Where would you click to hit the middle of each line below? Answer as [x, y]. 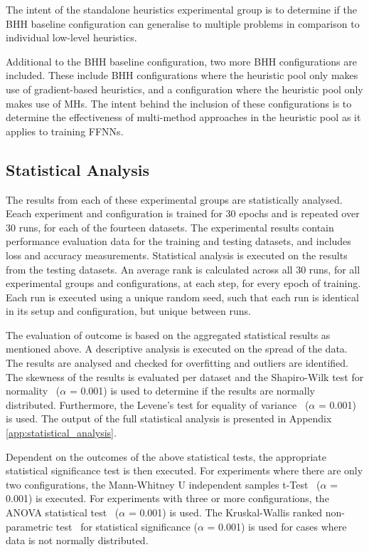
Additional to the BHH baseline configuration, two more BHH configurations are [181, 61]
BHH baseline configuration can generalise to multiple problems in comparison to [183, 23]
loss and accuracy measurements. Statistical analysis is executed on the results [177, 255]
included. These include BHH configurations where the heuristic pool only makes [182, 75]
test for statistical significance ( [127, 526]
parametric [30, 526]
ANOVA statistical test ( [63, 512]
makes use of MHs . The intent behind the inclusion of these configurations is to [179, 103]
